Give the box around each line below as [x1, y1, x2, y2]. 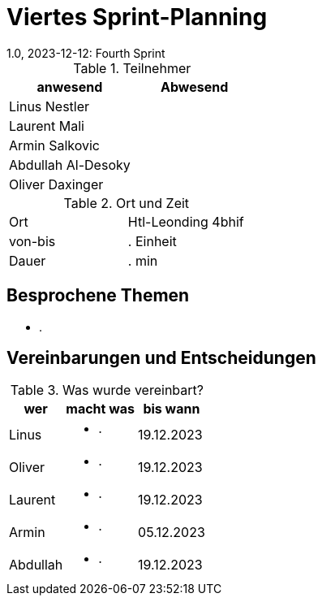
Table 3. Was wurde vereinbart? [10, 382, 204, 399]
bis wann [143, 401, 200, 418]
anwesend [36, 78, 103, 95]
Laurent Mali [9, 117, 84, 134]
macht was [66, 401, 135, 418]
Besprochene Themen [6, 285, 190, 306]
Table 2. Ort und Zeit [63, 194, 190, 211]
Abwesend [160, 78, 229, 95]
